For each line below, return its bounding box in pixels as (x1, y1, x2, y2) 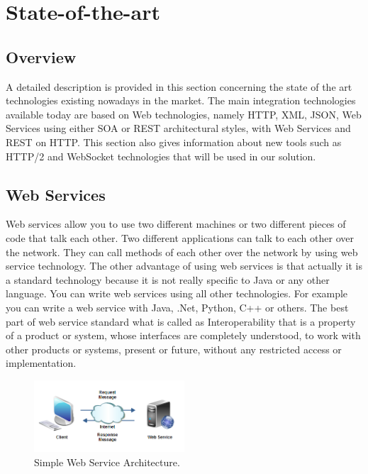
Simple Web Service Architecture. (34, 454, 180, 469)
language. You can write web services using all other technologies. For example (6, 286, 348, 301)
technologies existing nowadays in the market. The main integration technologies (6, 93, 356, 108)
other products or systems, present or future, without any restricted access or (6, 341, 342, 356)
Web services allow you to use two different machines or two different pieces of (6, 216, 346, 231)
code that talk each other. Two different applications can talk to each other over (6, 230, 354, 245)
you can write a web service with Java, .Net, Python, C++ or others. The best (6, 299, 349, 314)
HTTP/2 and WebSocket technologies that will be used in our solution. (6, 148, 316, 163)
